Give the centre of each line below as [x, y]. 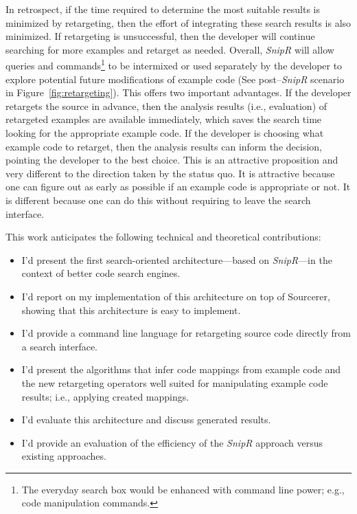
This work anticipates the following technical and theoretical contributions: [163, 237]
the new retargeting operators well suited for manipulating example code [175, 382]
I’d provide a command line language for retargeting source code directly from [186, 333]
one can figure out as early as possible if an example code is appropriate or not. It [178, 187]
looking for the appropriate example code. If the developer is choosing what [165, 133]
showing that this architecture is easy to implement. [131, 310]
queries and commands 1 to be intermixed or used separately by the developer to [174, 65]
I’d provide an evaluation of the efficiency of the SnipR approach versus [172, 442]
